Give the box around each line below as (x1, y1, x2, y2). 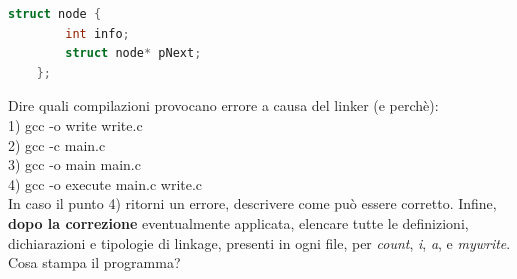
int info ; (65, 26, 130, 41)
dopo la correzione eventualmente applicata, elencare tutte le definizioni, (8, 212, 469, 233)
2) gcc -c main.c (8, 134, 106, 155)
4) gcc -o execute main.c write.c (8, 173, 203, 194)
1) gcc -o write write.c (8, 114, 143, 135)
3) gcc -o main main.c (8, 154, 141, 175)
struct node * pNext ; (65, 46, 202, 61)
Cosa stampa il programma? (8, 252, 181, 273)
